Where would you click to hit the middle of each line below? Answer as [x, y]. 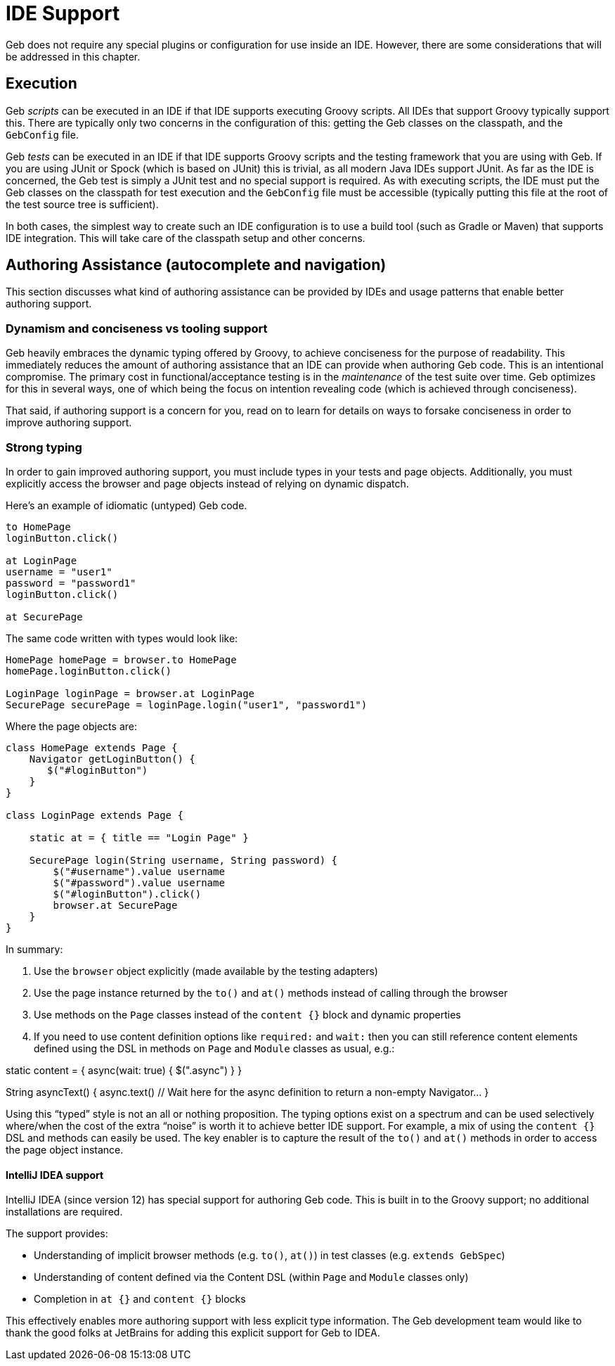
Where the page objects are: [71, 726]
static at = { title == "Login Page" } [139, 837]
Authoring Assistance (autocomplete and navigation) [196, 265]
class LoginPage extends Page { [95, 815]
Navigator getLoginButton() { [112, 759]
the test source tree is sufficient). [82, 204]
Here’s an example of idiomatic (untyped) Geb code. [127, 505]
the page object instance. [65, 1149]
